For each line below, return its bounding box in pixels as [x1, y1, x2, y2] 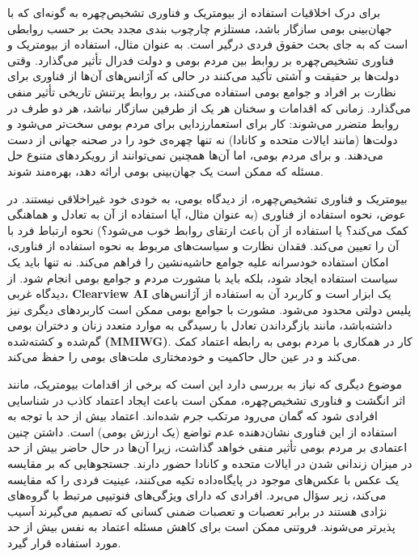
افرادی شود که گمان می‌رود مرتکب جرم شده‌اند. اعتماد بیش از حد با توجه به [7, 407, 378, 424]
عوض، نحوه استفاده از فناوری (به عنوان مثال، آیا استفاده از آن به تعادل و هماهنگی [7, 206, 406, 223]
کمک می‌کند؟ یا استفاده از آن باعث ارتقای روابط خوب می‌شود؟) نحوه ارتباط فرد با [7, 221, 408, 238]
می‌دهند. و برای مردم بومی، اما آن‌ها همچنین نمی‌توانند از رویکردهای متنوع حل [7, 147, 383, 164]
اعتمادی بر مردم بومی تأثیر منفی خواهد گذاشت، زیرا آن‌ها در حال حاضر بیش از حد [7, 439, 408, 456]
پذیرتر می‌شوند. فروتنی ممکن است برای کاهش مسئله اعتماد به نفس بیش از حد [7, 518, 396, 535]
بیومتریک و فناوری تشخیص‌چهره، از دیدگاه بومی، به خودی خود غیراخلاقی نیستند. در [7, 189, 408, 206]
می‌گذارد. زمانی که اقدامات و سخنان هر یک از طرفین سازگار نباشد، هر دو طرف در [7, 99, 411, 116]
